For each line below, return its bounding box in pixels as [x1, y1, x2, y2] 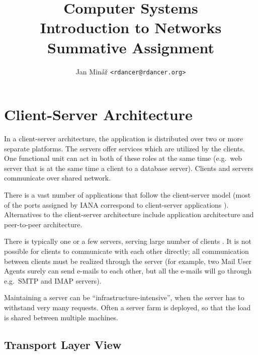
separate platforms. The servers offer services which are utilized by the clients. [4, 143, 245, 153]
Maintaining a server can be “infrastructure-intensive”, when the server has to [4, 292, 244, 303]
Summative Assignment [47, 37, 214, 57]
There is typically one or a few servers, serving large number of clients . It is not [4, 236, 251, 246]
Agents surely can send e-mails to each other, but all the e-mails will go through [4, 265, 252, 276]
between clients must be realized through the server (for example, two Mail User [4, 255, 252, 266]
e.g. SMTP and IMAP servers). [4, 275, 102, 286]
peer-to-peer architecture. [4, 219, 82, 229]
